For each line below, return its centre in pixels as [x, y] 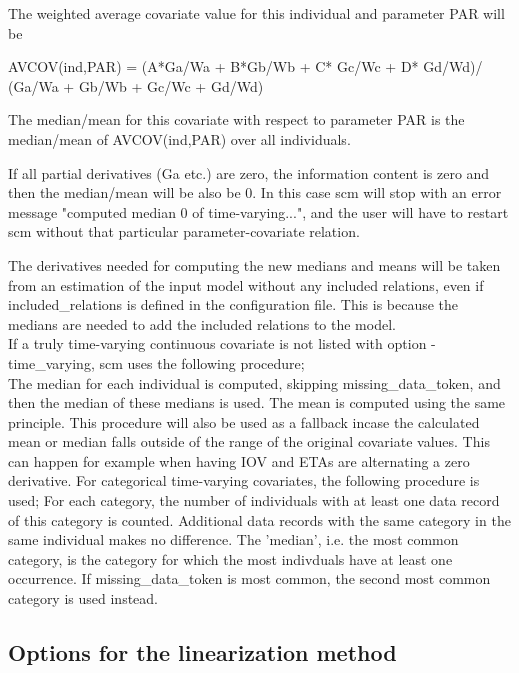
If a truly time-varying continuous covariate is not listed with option [217, 343]
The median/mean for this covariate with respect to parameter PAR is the [236, 119]
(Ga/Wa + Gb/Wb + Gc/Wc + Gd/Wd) [136, 85]
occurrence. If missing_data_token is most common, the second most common [249, 578]
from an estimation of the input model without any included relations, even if [246, 284]
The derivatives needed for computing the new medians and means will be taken [254, 264]
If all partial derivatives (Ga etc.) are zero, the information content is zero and [249, 172]
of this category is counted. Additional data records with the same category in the [259, 519]
